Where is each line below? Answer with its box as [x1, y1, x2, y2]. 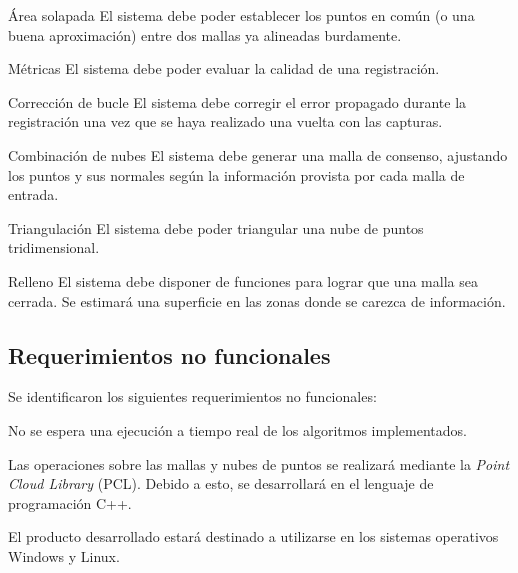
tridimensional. [8, 237, 100, 258]
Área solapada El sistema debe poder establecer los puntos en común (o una [8, 5, 475, 25]
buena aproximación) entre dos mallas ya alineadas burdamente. [8, 24, 402, 45]
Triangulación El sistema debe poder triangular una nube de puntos [8, 217, 424, 238]
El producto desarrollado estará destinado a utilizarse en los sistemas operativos [8, 526, 499, 547]
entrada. [8, 184, 59, 205]
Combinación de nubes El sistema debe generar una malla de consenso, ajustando [8, 144, 508, 165]
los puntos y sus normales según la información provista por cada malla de [8, 164, 465, 185]
